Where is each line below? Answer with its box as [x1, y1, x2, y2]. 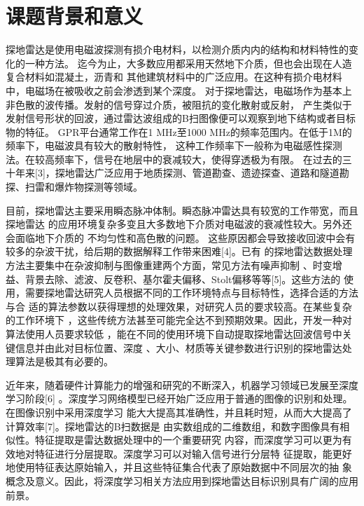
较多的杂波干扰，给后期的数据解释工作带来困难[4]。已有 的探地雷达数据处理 [6, 244, 353, 259]
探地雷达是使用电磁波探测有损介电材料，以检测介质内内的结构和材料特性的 [6, 42, 349, 57]
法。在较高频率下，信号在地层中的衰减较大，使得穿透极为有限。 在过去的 [6, 151, 342, 166]
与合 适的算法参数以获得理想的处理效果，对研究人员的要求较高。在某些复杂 [6, 299, 352, 313]
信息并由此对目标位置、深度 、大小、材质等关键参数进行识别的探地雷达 [15, 340, 342, 355]
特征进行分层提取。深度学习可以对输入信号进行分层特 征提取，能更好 [34, 446, 352, 460]
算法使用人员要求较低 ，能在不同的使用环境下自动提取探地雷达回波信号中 [6, 327, 342, 341]
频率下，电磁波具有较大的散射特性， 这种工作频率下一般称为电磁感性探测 [6, 138, 342, 153]
